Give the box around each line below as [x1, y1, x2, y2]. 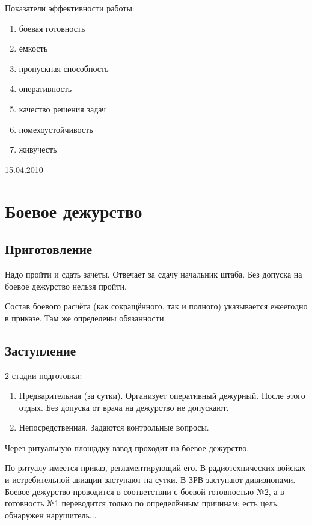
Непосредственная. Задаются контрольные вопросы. [19, 421, 209, 434]
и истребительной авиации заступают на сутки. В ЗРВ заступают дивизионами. [5, 473, 296, 486]
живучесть [19, 143, 57, 156]
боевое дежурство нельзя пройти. [5, 279, 127, 292]
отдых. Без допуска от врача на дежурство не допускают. [19, 401, 229, 413]
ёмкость [19, 42, 48, 55]
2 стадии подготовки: [5, 369, 82, 381]
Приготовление [5, 240, 93, 258]
